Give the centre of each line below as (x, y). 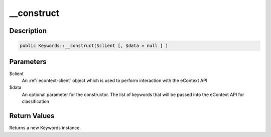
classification (36, 101)
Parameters (28, 62)
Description (28, 31)
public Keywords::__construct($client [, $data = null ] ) (94, 46)
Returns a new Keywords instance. (45, 128)
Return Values (32, 116)
